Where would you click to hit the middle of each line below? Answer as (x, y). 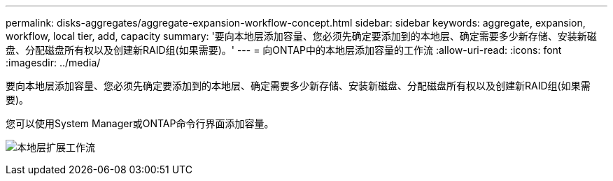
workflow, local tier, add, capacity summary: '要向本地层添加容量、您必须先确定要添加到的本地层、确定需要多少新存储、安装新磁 (301, 36)
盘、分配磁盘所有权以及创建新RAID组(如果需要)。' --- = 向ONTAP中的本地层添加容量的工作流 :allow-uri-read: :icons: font (284, 50)
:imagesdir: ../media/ (53, 63)
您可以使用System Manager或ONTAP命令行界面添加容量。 (140, 123)
